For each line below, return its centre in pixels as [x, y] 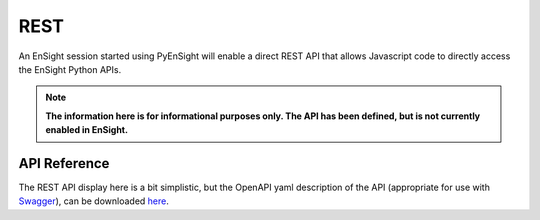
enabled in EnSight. [87, 130]
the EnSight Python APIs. [70, 69]
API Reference [64, 163]
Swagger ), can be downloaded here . [94, 201]
